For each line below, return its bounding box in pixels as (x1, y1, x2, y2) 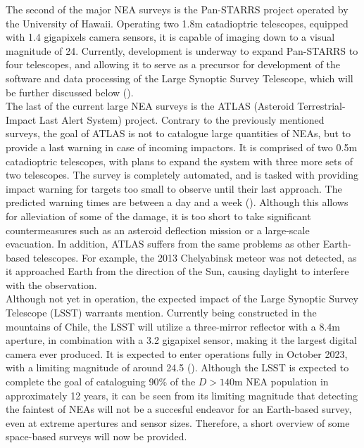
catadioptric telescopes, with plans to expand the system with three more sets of (6, 153, 353, 168)
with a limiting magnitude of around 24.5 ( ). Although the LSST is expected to (6, 360, 349, 375)
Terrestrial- (297, 98, 346, 113)
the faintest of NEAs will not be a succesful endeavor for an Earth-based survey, (6, 402, 352, 416)
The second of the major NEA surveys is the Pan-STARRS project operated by (6, 2, 349, 16)
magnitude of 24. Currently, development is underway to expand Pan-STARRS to (6, 43, 358, 58)
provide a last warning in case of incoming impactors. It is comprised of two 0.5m (6, 139, 358, 154)
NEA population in (246, 374, 329, 389)
